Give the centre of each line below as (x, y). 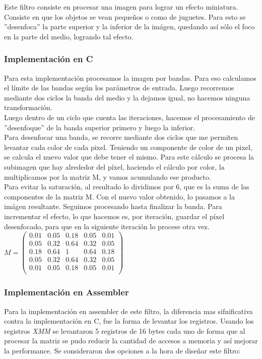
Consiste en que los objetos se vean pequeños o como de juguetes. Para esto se (125, 16)
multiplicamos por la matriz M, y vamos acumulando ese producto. (108, 176)
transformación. (28, 107)
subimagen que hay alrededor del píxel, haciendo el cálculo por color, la (114, 166)
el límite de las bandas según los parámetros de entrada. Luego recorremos (119, 88)
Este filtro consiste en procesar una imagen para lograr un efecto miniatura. (121, 7)
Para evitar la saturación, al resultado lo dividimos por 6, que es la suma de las (127, 187)
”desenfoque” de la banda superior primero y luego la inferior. (100, 127)
